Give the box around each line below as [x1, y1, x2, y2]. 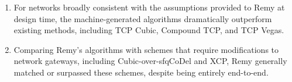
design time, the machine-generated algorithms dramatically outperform [13, 12, 272, 24]
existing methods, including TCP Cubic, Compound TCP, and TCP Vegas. [13, 24, 284, 36]
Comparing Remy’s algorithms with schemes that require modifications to [13, 43, 279, 55]
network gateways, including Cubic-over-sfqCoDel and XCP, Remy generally [13, 55, 287, 67]
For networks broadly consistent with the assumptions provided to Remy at [13, 1, 285, 13]
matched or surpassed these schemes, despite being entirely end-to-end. [13, 66, 269, 78]
